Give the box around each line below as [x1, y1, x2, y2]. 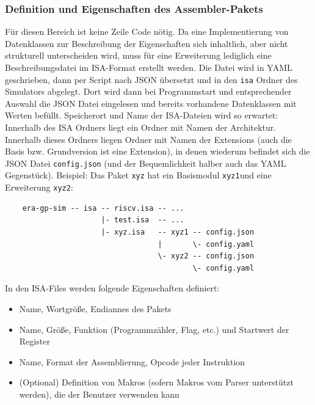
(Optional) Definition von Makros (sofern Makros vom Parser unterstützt [19, 376, 294, 389]
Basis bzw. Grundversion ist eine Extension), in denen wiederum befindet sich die [5, 145, 310, 158]
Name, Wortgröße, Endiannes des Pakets [19, 302, 172, 315]
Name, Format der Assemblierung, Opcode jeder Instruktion [19, 355, 245, 368]
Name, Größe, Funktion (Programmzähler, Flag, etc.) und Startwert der [19, 323, 289, 335]
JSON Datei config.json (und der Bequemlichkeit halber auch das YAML [5, 156, 286, 169]
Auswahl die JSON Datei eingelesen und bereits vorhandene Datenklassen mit [5, 97, 297, 109]
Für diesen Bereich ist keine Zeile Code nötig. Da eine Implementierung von [5, 25, 289, 38]
